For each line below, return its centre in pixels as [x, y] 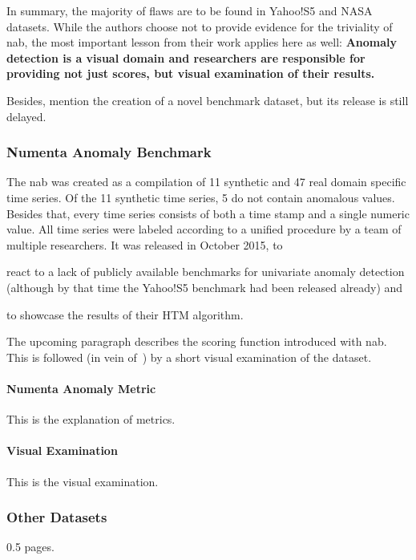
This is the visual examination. [83, 481]
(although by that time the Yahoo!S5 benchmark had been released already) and [205, 287]
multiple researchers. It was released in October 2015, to [145, 244]
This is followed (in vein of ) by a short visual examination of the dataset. [189, 357]
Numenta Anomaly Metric [81, 388]
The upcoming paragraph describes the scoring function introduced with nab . [197, 341]
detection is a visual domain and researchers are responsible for [186, 57]
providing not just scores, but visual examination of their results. [191, 73]
